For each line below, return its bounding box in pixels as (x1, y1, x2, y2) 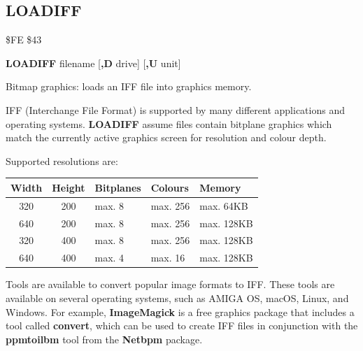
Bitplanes (94, 180, 141, 194)
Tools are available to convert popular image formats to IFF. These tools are (6, 277, 335, 292)
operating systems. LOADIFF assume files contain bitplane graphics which (6, 116, 332, 131)
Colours (150, 180, 189, 194)
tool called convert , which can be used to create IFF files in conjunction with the (6, 318, 358, 333)
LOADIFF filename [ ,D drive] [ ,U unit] (6, 55, 181, 70)
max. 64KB (199, 198, 248, 213)
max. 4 (94, 250, 124, 265)
